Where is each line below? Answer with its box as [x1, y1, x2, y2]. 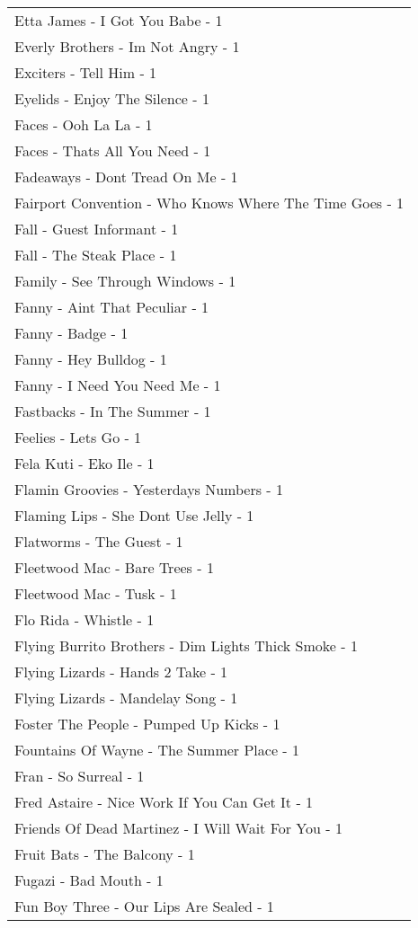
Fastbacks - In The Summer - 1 [14, 401, 211, 421]
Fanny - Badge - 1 [14, 323, 129, 343]
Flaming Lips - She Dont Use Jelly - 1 [14, 505, 254, 526]
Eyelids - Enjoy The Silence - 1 [14, 88, 209, 109]
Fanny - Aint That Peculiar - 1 [14, 296, 209, 317]
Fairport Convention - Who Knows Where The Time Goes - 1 [14, 192, 405, 213]
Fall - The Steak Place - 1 [14, 244, 177, 265]
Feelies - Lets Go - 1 [14, 427, 142, 447]
